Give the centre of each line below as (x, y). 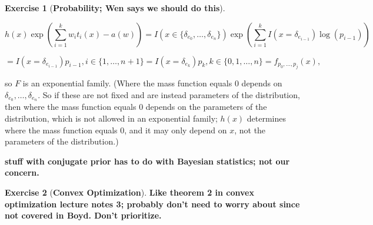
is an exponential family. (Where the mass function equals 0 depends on (152, 83)
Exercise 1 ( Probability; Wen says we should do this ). (115, 8)
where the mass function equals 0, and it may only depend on (116, 130)
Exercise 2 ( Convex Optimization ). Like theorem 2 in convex (129, 192)
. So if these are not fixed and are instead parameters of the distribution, (169, 94)
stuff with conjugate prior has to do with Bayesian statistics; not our (147, 161)
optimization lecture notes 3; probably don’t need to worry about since (152, 204)
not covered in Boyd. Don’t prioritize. (83, 215)
